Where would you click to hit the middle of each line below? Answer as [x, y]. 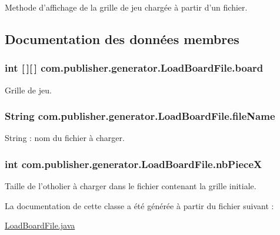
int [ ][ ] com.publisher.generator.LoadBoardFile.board [134, 68]
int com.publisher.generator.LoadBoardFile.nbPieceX [134, 164]
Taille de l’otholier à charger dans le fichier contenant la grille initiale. [131, 186]
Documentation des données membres [122, 38]
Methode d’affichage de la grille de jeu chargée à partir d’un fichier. [126, 7]
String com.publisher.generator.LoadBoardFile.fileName [140, 116]
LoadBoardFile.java [40, 225]
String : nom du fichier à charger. [65, 138]
